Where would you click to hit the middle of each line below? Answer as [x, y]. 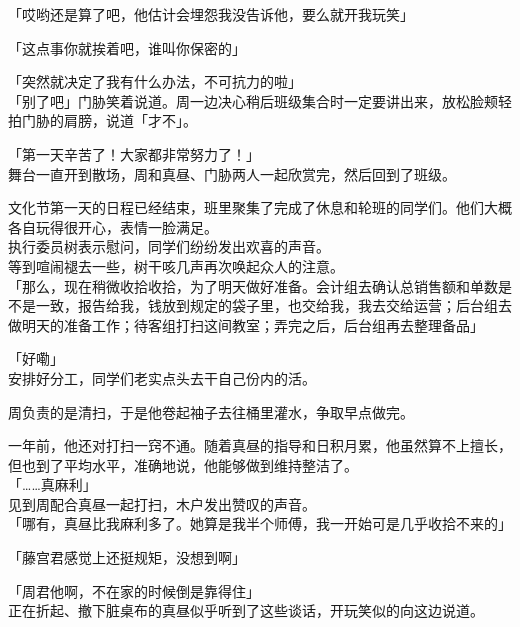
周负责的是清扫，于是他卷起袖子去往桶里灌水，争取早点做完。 [211, 411]
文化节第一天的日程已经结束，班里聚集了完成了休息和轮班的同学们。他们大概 [260, 207]
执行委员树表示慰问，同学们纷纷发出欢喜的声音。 [169, 246]
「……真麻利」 [52, 484]
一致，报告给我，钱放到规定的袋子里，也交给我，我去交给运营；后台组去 [273, 305]
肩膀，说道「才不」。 [130, 120]
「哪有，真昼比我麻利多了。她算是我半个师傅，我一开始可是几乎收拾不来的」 [260, 523]
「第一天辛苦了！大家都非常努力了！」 [134, 153]
